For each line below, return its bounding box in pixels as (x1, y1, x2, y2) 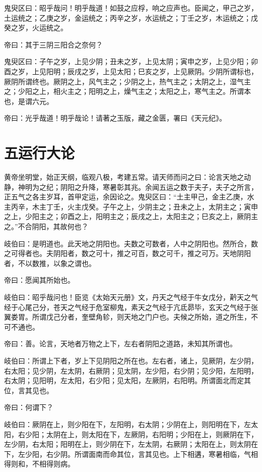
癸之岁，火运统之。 (4, 22, 68, 33)
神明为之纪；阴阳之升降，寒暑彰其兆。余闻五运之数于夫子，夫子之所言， (18, 181, 258, 192)
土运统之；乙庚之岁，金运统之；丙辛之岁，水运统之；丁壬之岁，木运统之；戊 (4, 12, 258, 23)
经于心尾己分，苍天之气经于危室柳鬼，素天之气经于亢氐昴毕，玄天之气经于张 (4, 301, 258, 312)
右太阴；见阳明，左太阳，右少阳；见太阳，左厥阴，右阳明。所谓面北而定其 (4, 375, 251, 386)
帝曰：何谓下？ (4, 402, 53, 412)
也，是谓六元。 (4, 95, 53, 106)
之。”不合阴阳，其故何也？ (4, 221, 89, 232)
